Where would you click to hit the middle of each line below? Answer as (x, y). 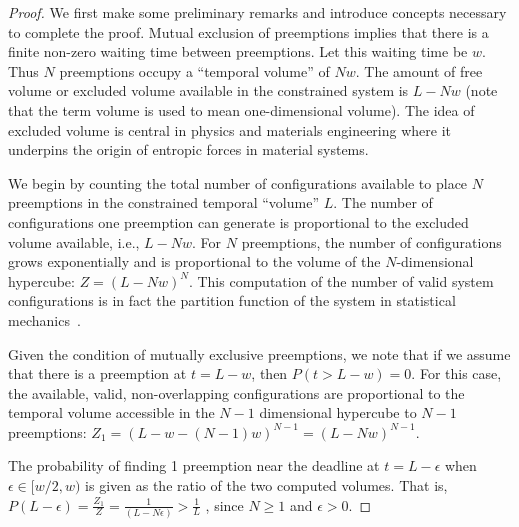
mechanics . (44, 319)
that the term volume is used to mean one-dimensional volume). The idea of (241, 109)
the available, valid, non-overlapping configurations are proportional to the (236, 392)
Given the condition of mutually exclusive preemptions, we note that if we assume (259, 353)
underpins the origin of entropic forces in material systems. (188, 149)
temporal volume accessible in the (111, 412)
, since (224, 504)
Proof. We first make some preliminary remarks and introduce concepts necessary (257, 12)
